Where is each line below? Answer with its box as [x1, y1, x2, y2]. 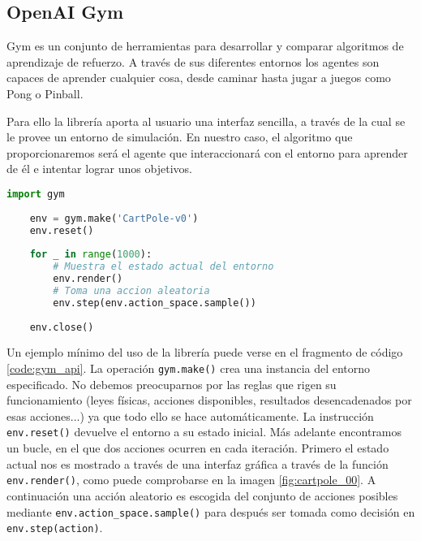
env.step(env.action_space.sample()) [53, 296, 256, 309]
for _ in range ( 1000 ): [29, 249, 153, 261]
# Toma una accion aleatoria [53, 284, 210, 296]
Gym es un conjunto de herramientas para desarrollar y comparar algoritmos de [6, 37, 404, 54]
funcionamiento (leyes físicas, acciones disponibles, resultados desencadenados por [6, 392, 412, 409]
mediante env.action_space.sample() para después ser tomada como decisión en [6, 503, 415, 520]
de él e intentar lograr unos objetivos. [6, 160, 192, 177]
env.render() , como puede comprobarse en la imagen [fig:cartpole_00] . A [6, 471, 376, 488]
